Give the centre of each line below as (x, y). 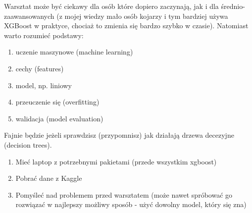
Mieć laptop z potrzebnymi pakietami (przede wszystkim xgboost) (116, 161)
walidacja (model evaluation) (59, 118)
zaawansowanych (29, 16)
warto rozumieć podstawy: (44, 35)
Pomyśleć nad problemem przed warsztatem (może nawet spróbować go (124, 194)
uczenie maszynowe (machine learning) (74, 52)
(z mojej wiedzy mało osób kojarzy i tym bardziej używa (142, 16)
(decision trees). (28, 144)
